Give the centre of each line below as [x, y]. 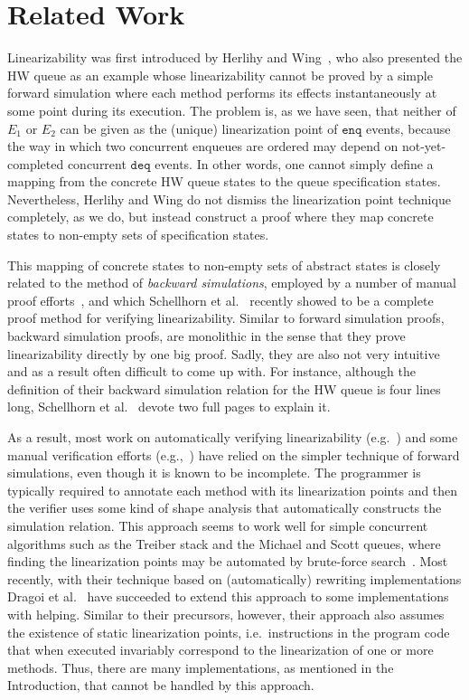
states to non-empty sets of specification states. [138, 235]
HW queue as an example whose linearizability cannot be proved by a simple [220, 75]
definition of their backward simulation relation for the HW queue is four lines [224, 388]
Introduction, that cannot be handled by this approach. [161, 685]
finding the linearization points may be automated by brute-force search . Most [228, 561]
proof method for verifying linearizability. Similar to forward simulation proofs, [226, 318]
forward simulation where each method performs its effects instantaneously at [222, 93]
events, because [408, 128]
